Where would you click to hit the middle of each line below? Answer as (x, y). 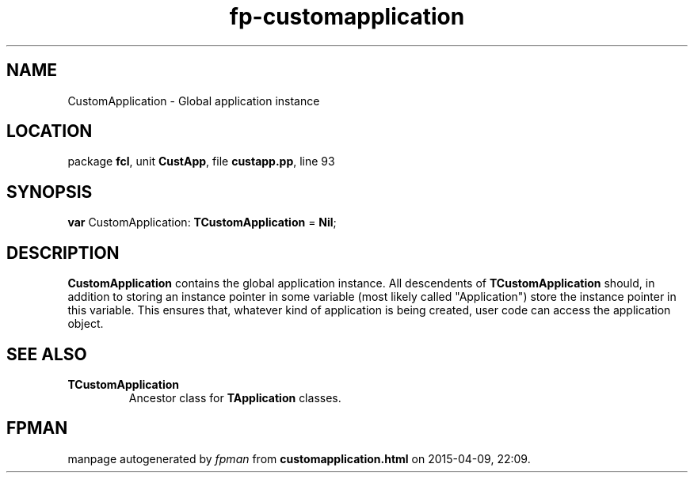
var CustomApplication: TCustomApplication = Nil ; (202, 222)
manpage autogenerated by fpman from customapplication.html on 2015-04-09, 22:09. (299, 458)
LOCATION (50, 131)
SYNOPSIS (50, 192)
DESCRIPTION (63, 253)
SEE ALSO (47, 354)
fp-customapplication (347, 17)
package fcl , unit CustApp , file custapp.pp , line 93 (201, 162)
